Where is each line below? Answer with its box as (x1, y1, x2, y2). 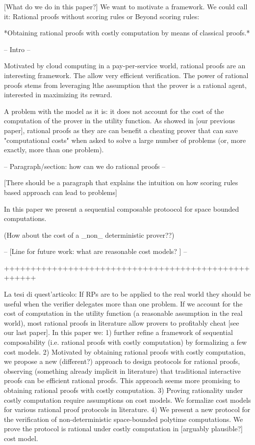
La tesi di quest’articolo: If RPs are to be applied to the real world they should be (4, 289, 251, 299)
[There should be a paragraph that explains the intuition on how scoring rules (4, 177, 238, 188)
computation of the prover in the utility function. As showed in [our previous (4, 115, 235, 126)
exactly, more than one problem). (4, 144, 104, 155)
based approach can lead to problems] (4, 187, 117, 197)
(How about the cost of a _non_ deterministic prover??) (4, 229, 175, 240)
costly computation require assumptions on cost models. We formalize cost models (4, 394, 251, 405)
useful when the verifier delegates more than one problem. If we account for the (4, 298, 243, 308)
